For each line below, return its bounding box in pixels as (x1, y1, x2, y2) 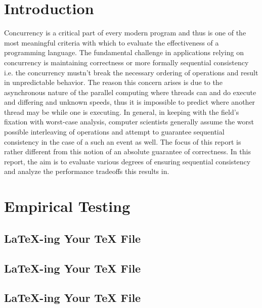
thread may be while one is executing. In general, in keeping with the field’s (4, 106, 239, 117)
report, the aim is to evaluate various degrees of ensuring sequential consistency (4, 156, 251, 166)
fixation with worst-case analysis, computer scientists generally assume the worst (4, 116, 254, 127)
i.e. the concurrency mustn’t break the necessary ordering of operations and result (4, 67, 258, 77)
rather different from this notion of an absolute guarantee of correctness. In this (4, 146, 251, 157)
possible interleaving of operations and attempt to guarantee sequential (4, 126, 225, 137)
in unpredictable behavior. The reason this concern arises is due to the (4, 77, 223, 87)
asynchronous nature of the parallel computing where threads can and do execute (4, 86, 256, 97)
